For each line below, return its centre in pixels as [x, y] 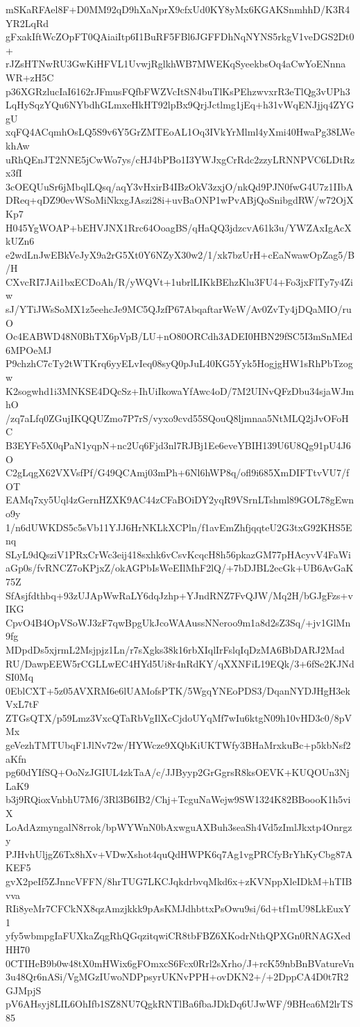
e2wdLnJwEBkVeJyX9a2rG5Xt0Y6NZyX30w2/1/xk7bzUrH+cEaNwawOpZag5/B [180, 254]
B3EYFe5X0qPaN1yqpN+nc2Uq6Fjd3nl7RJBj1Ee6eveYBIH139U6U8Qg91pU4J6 [178, 445]
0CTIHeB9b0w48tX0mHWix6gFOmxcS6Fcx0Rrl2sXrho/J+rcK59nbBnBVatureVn [180, 963]
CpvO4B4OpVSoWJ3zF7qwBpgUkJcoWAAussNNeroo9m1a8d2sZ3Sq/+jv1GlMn [178, 622]
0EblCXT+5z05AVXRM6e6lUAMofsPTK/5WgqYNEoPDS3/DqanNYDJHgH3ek [178, 690]
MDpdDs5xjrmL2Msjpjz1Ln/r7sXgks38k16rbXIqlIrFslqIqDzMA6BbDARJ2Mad [175, 649]
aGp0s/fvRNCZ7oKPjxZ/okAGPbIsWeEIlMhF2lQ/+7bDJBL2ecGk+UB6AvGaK [180, 568]
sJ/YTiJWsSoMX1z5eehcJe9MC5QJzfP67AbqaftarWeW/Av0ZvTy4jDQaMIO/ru [179, 309]
